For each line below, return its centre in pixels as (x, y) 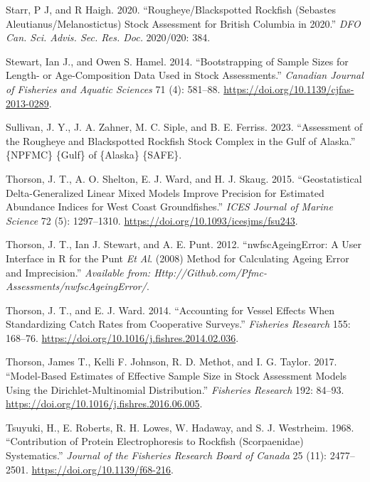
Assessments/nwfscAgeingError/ (76, 286)
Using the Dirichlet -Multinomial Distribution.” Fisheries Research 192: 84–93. (175, 389)
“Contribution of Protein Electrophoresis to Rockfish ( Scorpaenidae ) (155, 441)
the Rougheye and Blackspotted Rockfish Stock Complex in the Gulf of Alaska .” (181, 140)
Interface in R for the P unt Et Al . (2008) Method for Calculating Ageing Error (178, 258)
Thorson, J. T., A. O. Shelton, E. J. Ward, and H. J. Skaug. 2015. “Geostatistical (184, 178)
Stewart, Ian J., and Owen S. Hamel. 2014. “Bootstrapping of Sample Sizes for (177, 61)
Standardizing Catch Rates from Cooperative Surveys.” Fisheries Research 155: (178, 324)
